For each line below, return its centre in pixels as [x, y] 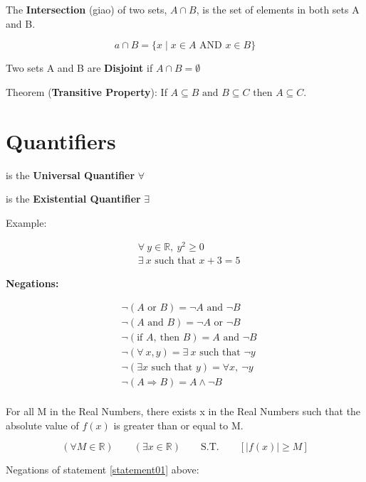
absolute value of [42, 425]
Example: [26, 222]
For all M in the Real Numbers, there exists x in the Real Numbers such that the [183, 411]
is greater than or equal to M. [178, 425]
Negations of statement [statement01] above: [103, 470]
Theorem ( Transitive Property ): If [87, 91]
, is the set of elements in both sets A [278, 9]
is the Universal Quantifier [70, 175]
